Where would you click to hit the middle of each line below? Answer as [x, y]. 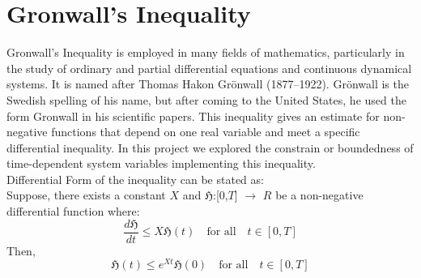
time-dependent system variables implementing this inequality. [161, 163]
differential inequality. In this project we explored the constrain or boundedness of [210, 147]
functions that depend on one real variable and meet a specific [206, 132]
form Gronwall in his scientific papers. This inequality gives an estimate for [193, 115]
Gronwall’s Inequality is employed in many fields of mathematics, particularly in [206, 52]
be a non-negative [319, 195]
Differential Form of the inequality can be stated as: [135, 179]
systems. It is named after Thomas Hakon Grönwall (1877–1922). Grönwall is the [208, 84]
